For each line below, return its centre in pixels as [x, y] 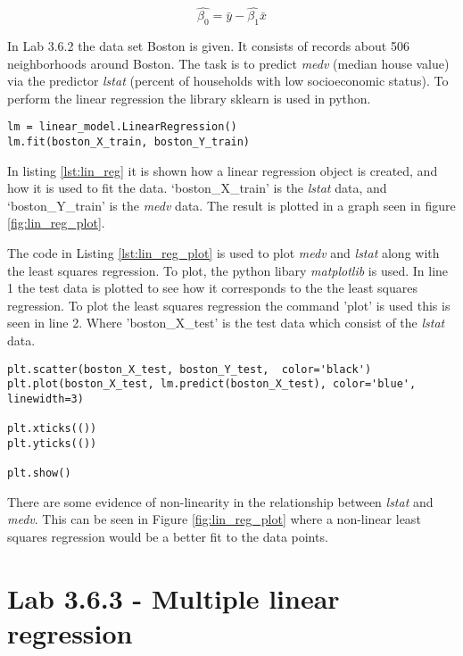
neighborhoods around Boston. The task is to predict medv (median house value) [228, 63]
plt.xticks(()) [52, 429]
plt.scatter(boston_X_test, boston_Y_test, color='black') [190, 369]
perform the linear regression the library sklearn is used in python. [189, 98]
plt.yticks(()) [52, 443]
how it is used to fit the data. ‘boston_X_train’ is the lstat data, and [197, 188]
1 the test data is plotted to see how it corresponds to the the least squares [212, 288]
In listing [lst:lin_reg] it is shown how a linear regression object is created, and [223, 170]
